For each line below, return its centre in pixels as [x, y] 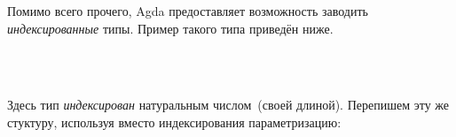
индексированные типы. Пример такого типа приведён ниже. [170, 28]
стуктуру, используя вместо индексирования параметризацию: [174, 122]
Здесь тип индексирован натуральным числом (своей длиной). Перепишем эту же [228, 105]
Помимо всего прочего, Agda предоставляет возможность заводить [188, 11]
